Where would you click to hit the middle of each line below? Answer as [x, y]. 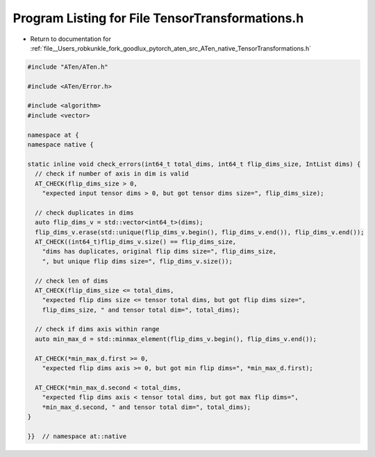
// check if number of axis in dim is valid [112, 174]
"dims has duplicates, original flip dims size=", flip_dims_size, [159, 251]
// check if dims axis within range [97, 329]
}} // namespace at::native [77, 436]
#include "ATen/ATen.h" [68, 67]
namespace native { [60, 145]
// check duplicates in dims [85, 213]
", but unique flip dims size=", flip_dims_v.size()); [137, 261]
